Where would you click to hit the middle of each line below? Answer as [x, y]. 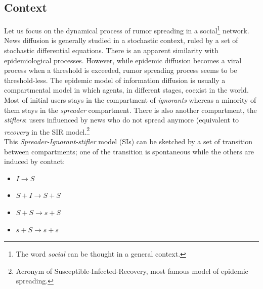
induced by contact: [35, 161]
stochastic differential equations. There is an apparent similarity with [111, 50]
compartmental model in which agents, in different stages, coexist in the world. [126, 90]
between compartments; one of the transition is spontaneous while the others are [129, 151]
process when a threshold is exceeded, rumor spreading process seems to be [121, 70]
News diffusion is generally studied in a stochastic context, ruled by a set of [121, 40]
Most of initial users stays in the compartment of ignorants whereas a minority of [130, 100]
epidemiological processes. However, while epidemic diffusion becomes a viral [123, 60]
